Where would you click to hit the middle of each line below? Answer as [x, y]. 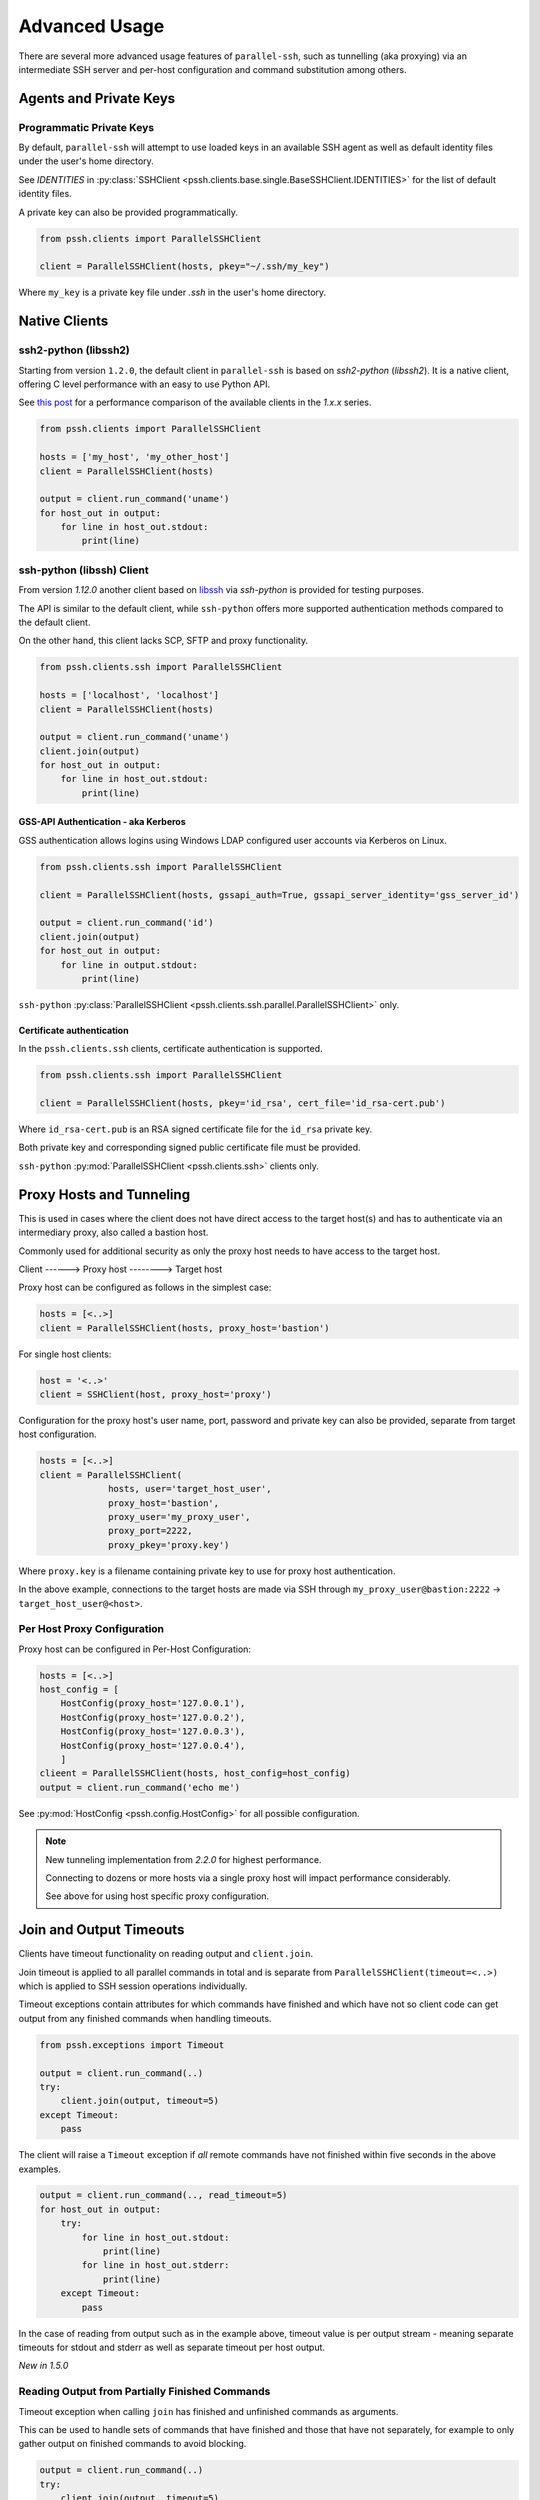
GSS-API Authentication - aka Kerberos [102, 822]
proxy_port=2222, [151, 1531]
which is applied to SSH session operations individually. [133, 1986]
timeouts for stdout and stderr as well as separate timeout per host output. [171, 2347]
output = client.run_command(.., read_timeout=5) [163, 2195]
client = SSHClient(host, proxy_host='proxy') [155, 1394]
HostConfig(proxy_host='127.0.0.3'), [153, 1731]
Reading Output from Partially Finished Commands [144, 2392]
